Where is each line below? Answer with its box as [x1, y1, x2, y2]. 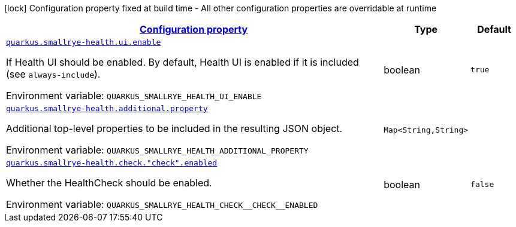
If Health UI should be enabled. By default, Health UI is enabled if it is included [6, 56, 359, 68]
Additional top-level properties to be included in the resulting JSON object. [6, 122, 343, 134]
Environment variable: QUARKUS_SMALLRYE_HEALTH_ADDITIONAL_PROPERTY [6, 144, 309, 156]
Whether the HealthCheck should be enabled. [6, 177, 212, 189]
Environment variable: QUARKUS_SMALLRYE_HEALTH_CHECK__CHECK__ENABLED [6, 198, 318, 210]
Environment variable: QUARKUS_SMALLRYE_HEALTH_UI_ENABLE [6, 90, 262, 102]
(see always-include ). [6, 68, 101, 80]
